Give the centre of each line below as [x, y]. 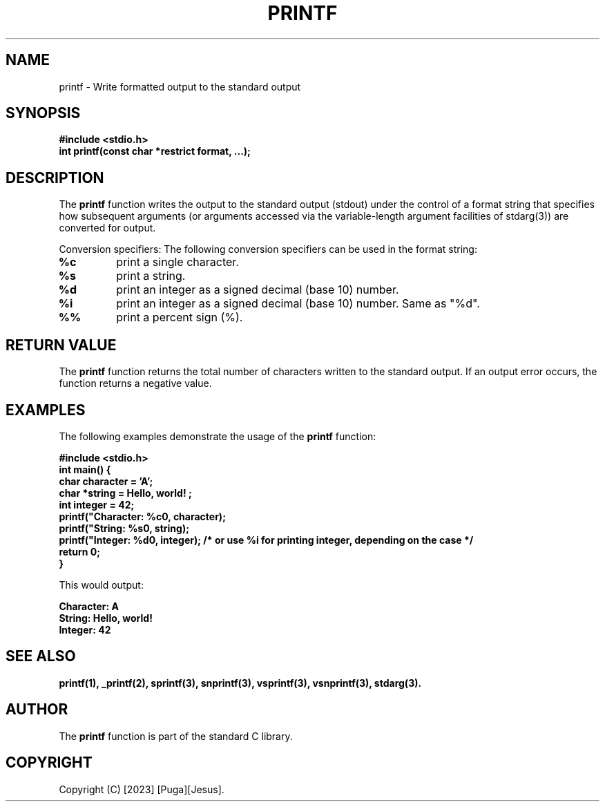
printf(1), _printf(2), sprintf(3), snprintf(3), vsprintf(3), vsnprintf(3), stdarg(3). [240, 683]
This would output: [101, 585]
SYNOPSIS [43, 113]
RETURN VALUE [61, 345]
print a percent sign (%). [180, 317]
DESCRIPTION [55, 178]
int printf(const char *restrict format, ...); [155, 151]
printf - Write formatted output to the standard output [180, 86]
